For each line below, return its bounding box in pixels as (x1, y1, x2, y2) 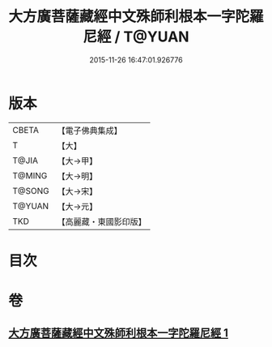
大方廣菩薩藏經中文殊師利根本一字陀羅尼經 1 (8, 326, 229, 341)
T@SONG (12, 185, 50, 196)
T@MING (12, 169, 48, 181)
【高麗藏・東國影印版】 (57, 216, 147, 227)
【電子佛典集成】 (57, 125, 123, 136)
